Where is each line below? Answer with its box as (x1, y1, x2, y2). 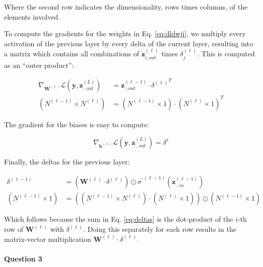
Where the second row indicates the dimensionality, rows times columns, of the (4, 2, 248, 12)
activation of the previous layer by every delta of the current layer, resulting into (4, 38, 253, 48)
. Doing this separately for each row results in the (83, 224, 236, 234)
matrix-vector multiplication (4, 233, 91, 244)
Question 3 (4, 253, 42, 263)
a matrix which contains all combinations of (4, 48, 140, 59)
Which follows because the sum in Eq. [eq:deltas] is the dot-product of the (4, 214, 233, 224)
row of (4, 224, 24, 234)
